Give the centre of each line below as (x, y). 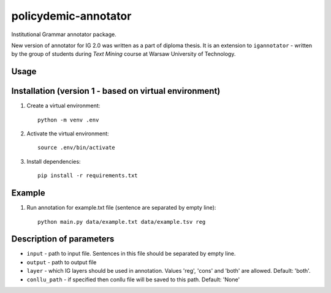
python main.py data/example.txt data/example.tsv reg (122, 222)
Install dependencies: (54, 161)
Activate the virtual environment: (68, 134)
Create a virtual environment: (63, 106)
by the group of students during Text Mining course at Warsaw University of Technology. (124, 54)
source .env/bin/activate (77, 148)
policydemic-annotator (71, 16)
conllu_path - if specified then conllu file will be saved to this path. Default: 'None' (133, 280)
